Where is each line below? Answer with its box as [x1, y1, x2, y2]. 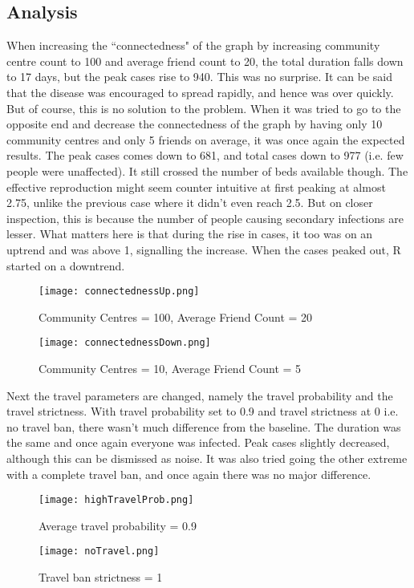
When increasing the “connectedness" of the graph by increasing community [6, 37, 380, 54]
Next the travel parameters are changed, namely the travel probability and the [6, 387, 393, 403]
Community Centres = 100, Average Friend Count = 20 [39, 308, 313, 325]
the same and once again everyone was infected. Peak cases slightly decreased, [6, 434, 390, 451]
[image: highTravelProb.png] [39, 494, 194, 506]
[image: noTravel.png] [39, 545, 160, 558]
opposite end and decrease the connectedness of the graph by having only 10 [6, 116, 383, 132]
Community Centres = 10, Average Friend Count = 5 [39, 360, 302, 377]
